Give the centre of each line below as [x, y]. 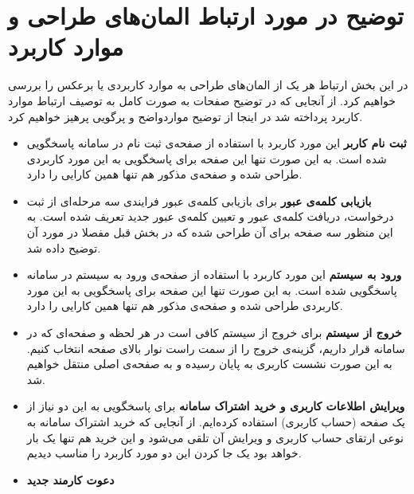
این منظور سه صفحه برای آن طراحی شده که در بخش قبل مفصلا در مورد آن [210, 232]
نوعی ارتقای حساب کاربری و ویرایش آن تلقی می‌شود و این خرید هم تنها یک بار [215, 437]
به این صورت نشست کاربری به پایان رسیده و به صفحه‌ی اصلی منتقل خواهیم [209, 364]
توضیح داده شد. [64, 247]
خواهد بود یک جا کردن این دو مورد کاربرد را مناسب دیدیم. [164, 453]
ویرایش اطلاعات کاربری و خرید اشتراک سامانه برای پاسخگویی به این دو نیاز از [216, 406]
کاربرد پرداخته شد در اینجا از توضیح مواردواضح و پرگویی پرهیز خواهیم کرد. [186, 116]
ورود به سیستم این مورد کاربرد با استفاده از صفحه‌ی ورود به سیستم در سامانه [214, 274]
